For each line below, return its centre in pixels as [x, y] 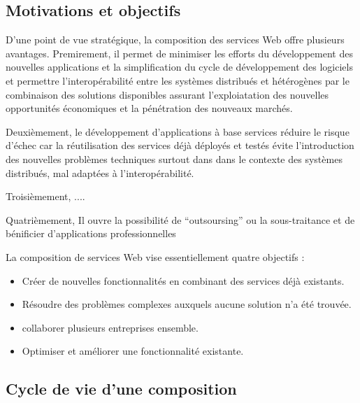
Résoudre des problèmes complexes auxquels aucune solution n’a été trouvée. [187, 304]
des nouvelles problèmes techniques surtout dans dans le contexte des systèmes [174, 158]
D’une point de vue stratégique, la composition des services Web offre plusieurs [175, 40]
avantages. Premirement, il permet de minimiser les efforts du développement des [179, 53]
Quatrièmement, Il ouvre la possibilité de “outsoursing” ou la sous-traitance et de [180, 219]
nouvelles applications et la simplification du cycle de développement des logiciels [179, 67]
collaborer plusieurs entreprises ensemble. [110, 327]
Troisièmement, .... [45, 196]
